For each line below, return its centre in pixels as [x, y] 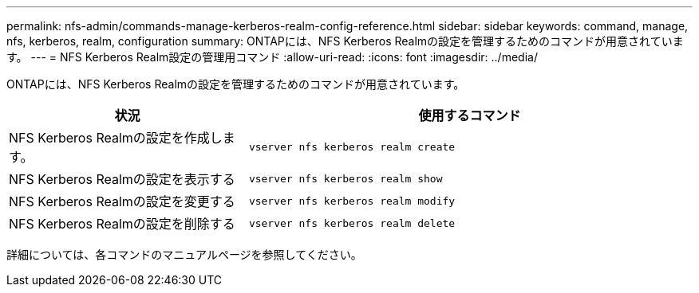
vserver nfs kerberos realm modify [352, 201]
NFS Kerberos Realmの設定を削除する [122, 224]
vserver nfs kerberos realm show [346, 178]
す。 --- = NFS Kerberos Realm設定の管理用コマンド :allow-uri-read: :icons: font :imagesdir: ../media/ [272, 57]
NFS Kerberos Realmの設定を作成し [116, 138]
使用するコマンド [470, 115]
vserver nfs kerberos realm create [352, 146]
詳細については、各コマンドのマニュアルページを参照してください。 [184, 254]
